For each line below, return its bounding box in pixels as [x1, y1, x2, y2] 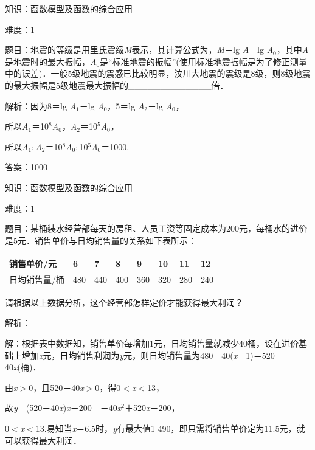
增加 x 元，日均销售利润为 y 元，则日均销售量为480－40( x [21, 348, 238, 361]
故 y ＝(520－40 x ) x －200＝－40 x [5, 401, 122, 414]
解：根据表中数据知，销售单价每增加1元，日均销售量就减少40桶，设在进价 [5, 336, 299, 349]
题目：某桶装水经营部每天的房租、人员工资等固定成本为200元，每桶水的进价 [5, 222, 307, 235]
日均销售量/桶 [9, 272, 64, 285]
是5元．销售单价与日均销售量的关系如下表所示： [5, 234, 196, 246]
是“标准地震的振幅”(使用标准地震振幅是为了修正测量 [100, 55, 307, 67]
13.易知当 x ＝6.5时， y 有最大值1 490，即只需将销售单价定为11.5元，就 [35, 421, 305, 434]
